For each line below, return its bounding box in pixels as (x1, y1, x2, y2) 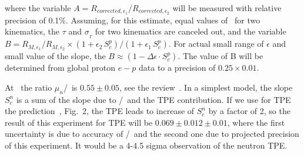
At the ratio (5, 81, 52, 93)
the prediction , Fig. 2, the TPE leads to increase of (5, 105, 195, 117)
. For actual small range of (168, 37, 264, 50)
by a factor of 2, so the (208, 105, 290, 117)
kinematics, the (5, 25, 60, 37)
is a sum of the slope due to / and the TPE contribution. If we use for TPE (16, 93, 291, 105)
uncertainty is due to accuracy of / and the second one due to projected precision (5, 128, 299, 140)
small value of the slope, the (5, 50, 106, 62)
